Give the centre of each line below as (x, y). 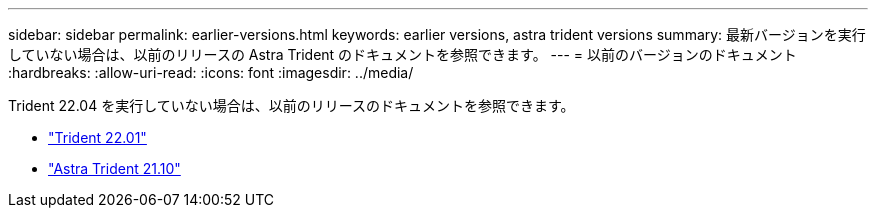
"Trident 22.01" (97, 137)
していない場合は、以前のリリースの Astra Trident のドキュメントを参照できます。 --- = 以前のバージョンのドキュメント (402, 54)
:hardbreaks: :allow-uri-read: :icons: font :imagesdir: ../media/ (211, 72)
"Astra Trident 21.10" (114, 168)
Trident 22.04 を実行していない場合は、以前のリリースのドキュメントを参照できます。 (291, 105)
